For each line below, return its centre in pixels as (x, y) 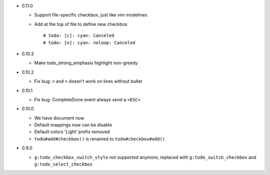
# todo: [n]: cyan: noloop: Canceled (89, 43)
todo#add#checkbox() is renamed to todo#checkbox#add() (100, 139)
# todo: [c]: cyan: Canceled (79, 36)
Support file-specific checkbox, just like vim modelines (91, 15)
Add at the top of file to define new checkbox (81, 24)
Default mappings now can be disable (73, 125)
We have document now (59, 118)
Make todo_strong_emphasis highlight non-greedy (86, 63)
